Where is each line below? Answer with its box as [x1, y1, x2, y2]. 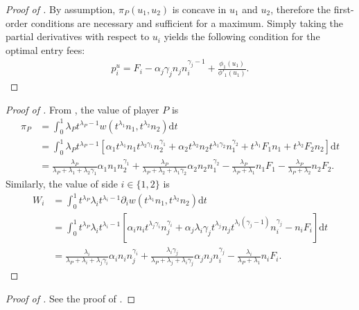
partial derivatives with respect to [6, 29, 150, 44]
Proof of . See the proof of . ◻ [6, 291, 136, 305]
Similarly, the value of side [6, 176, 118, 190]
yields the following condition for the [164, 29, 320, 44]
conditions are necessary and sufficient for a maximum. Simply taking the [30, 15, 344, 30]
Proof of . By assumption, [6, 2, 116, 16]
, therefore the [270, 2, 331, 16]
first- [333, 2, 354, 16]
